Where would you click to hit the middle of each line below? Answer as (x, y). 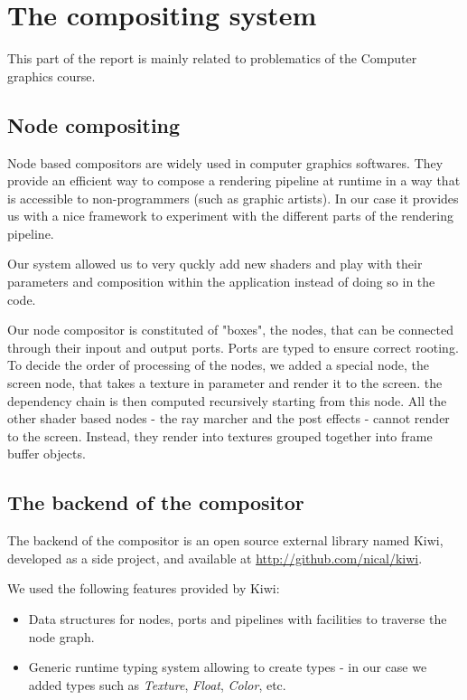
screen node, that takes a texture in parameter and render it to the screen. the (225, 383)
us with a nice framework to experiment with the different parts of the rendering (230, 216)
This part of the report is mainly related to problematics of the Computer (212, 58)
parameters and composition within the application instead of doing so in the (221, 282)
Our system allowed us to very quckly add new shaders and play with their (215, 264)
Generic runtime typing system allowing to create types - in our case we (228, 667)
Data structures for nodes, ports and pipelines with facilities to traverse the (238, 619)
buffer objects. (47, 454)
